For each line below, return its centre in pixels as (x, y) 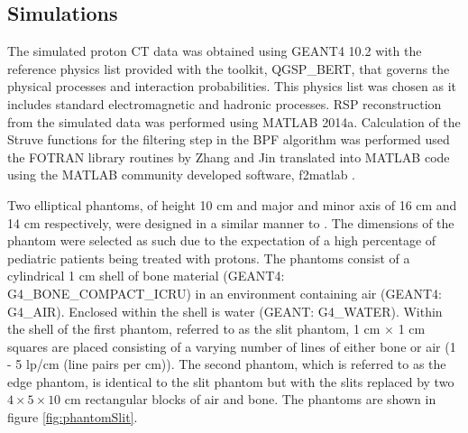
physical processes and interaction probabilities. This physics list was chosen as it (232, 86)
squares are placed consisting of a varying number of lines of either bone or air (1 (232, 346)
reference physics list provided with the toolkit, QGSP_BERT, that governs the (229, 68)
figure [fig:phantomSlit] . (73, 417)
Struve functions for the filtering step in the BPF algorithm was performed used (229, 139)
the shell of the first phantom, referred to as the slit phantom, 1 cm (194, 329)
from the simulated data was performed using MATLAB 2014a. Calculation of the (234, 121)
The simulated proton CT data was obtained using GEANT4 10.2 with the (215, 51)
